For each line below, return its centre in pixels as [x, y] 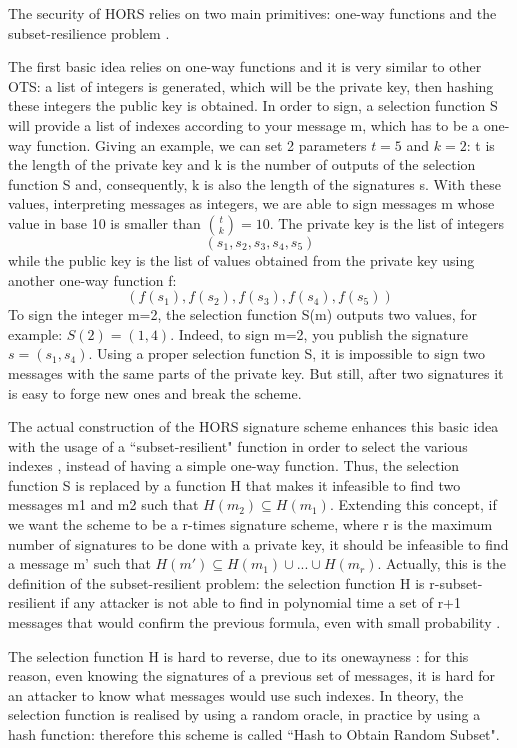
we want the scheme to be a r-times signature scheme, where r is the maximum [250, 524]
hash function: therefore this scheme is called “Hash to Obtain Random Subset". [254, 734]
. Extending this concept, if [413, 504]
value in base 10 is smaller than [104, 222]
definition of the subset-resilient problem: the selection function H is [216, 582]
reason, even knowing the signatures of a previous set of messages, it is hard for [251, 675]
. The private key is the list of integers [387, 222]
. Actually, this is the [442, 563]
